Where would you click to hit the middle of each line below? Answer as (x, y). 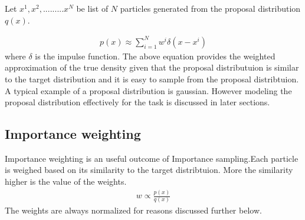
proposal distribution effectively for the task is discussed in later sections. (137, 102)
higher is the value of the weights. (66, 181)
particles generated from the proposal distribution (210, 8)
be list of (92, 8)
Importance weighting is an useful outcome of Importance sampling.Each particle (152, 158)
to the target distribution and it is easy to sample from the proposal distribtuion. (152, 79)
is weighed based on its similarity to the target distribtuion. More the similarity (149, 170)
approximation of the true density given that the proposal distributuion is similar (152, 67)
